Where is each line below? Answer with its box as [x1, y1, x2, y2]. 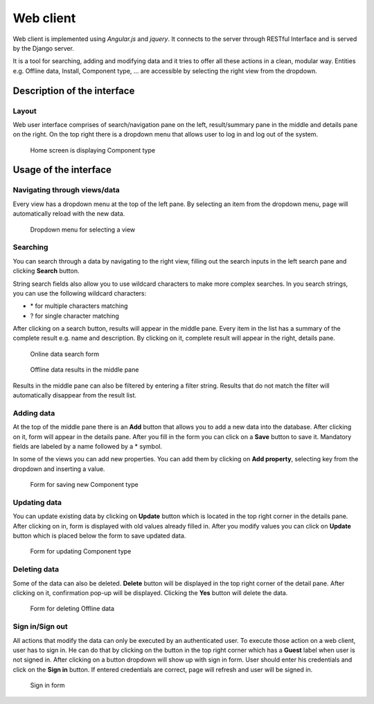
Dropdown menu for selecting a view [30, 225, 136, 234]
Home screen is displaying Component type [30, 146, 156, 154]
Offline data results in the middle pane [30, 366, 139, 374]
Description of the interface [12, 85, 135, 96]
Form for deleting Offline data [30, 604, 114, 613]
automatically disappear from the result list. [12, 391, 136, 400]
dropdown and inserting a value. [12, 465, 105, 473]
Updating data [12, 497, 62, 507]
